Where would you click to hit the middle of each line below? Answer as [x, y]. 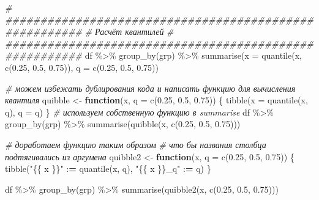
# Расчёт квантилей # [129, 31]
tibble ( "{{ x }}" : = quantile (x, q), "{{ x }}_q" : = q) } [108, 169]
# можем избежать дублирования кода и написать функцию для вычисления [150, 88]
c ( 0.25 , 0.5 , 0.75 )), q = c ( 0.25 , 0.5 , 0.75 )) [82, 67]
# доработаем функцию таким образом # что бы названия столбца [136, 144]
